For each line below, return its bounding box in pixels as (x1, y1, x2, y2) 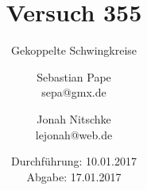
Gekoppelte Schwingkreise (10, 42, 137, 59)
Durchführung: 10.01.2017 (11, 153, 137, 169)
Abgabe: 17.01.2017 (26, 168, 122, 184)
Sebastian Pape (37, 68, 111, 85)
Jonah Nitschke (37, 110, 111, 127)
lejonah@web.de (35, 126, 113, 142)
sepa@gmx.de (41, 84, 106, 101)
